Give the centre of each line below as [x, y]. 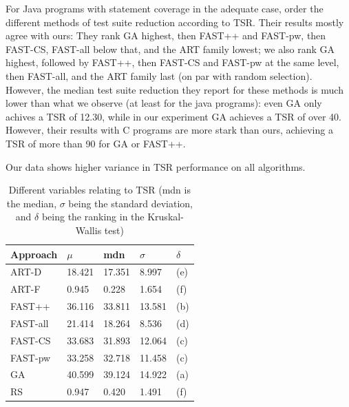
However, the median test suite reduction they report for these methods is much [174, 89]
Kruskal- [166, 217]
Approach [34, 254]
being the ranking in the [93, 217]
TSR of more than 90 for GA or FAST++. [96, 143]
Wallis [88, 230]
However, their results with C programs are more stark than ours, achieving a [169, 130]
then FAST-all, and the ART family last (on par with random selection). [159, 75]
